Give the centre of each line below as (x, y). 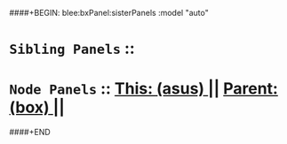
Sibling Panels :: (72, 49)
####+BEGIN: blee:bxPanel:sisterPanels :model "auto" (109, 13)
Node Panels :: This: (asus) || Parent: (143, 89)
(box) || (37, 107)
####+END (30, 133)
